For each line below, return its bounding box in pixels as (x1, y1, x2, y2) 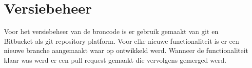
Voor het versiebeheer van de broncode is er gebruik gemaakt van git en (4, 26, 219, 36)
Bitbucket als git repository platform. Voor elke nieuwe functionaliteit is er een (4, 35, 239, 46)
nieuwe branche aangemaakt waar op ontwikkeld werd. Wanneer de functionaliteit (4, 45, 249, 55)
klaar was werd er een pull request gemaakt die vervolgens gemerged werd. (4, 54, 227, 65)
